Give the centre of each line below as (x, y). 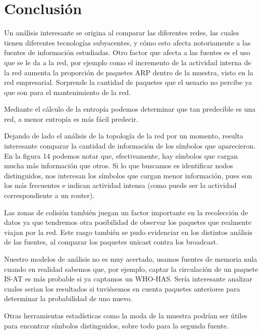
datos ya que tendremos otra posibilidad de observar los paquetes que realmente (128, 222)
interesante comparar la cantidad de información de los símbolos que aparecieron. (130, 146)
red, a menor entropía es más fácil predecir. (71, 118)
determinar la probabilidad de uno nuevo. (68, 298)
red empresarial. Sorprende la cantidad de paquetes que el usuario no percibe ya (128, 82)
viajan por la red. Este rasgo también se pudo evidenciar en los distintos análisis (128, 232)
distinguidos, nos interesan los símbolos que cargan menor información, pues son (128, 175)
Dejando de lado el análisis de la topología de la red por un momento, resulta (124, 136)
